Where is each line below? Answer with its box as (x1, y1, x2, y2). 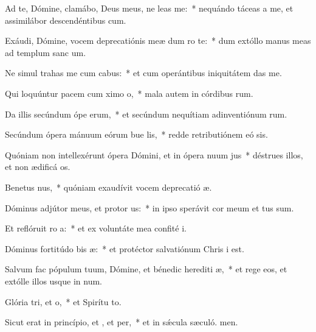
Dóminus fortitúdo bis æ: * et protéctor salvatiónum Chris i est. (5, 242, 244, 255)
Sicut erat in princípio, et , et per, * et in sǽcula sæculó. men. (5, 316, 238, 328)
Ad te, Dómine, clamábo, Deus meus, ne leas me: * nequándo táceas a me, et (5, 2, 294, 14)
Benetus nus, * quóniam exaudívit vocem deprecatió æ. (5, 180, 212, 193)
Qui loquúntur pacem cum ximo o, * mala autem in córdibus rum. (5, 87, 253, 99)
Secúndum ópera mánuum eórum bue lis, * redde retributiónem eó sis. (5, 128, 268, 141)
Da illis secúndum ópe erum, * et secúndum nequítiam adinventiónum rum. (5, 107, 287, 120)
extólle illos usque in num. (5, 274, 102, 287)
